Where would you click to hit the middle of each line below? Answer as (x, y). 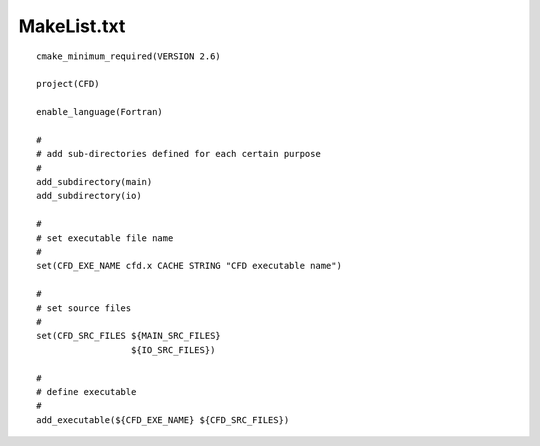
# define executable (86, 391)
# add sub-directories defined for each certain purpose (179, 154)
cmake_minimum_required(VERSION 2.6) (129, 56)
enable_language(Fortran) (100, 112)
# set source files (84, 308)
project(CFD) (68, 84)
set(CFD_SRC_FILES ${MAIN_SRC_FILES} (129, 336)
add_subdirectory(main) (94, 182)
